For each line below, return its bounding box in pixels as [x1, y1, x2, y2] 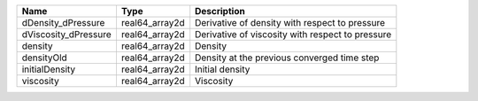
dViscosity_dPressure [21, 28, 112, 40]
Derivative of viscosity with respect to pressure [195, 28, 392, 40]
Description [195, 5, 245, 17]
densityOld [21, 51, 68, 64]
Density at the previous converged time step [195, 51, 380, 64]
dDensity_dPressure [21, 17, 105, 28]
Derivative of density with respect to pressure [195, 17, 385, 28]
